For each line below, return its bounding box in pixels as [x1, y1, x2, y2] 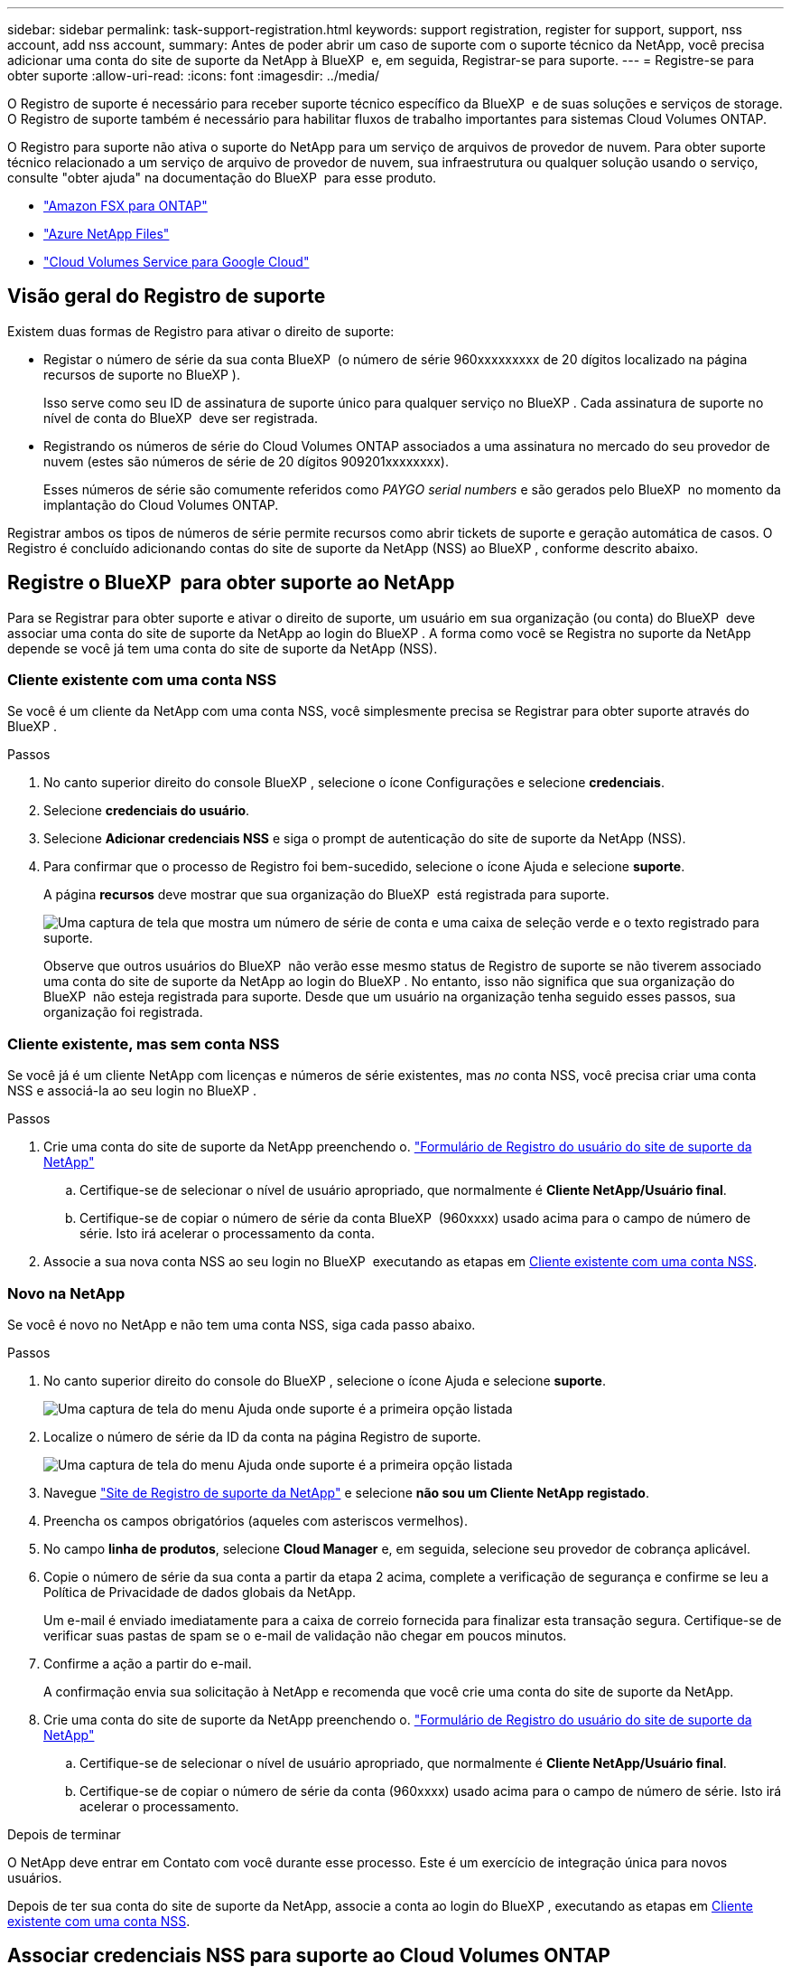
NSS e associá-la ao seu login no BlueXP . [7, 1083, 257, 1099]
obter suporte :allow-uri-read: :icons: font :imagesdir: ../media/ [7, 68, 380, 83]
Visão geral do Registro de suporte [7, 285, 326, 308]
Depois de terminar [7, 1826, 121, 1842]
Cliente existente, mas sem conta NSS [7, 1034, 280, 1053]
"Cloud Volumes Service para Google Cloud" [43, 254, 310, 269]
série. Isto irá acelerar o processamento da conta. [79, 1226, 375, 1242]
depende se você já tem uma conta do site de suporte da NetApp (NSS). [7, 640, 438, 656]
